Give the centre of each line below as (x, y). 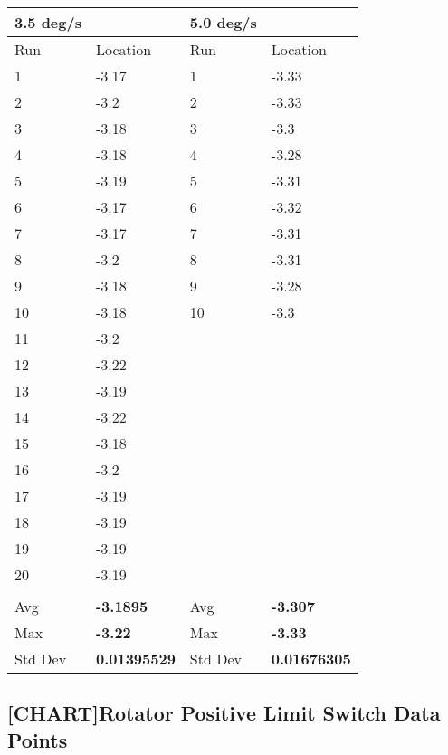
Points (38, 739)
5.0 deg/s (223, 22)
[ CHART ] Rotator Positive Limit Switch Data (224, 713)
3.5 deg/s (48, 22)
